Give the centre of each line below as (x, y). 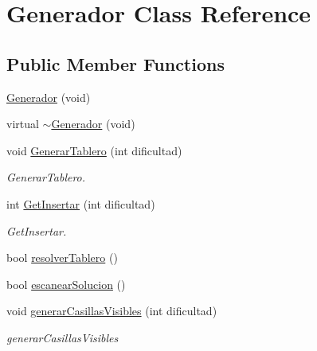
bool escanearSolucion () (66, 284)
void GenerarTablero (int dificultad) (94, 150)
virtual (23, 124)
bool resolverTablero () (62, 257)
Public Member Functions (115, 63)
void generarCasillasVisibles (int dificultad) (112, 311)
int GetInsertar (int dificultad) (81, 203)
